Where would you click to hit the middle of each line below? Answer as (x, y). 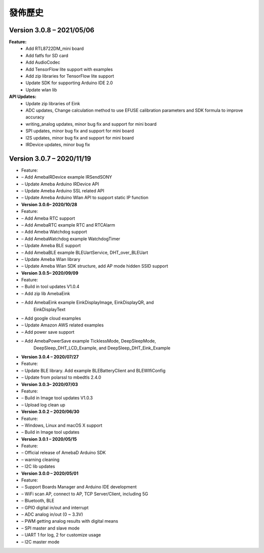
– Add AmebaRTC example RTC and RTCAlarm (68, 225)
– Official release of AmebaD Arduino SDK (64, 453)
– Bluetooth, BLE (38, 501)
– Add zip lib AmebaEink (46, 293)
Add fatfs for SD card (47, 55)
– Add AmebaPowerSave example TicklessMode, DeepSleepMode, (89, 341)
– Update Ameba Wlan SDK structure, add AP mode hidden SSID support (95, 266)
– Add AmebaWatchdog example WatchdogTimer (71, 239)
